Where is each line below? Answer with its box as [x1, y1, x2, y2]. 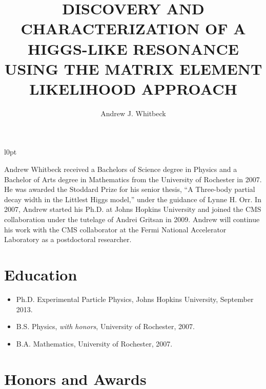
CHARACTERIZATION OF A [21, 18, 246, 39]
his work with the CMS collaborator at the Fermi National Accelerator [4, 224, 227, 234]
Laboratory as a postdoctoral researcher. [4, 234, 132, 245]
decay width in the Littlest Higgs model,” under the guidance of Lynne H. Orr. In [4, 193, 261, 204]
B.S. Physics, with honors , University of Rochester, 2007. [16, 321, 195, 332]
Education [4, 264, 77, 285]
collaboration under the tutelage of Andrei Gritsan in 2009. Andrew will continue [4, 214, 260, 225]
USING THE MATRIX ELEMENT [4, 58, 262, 79]
